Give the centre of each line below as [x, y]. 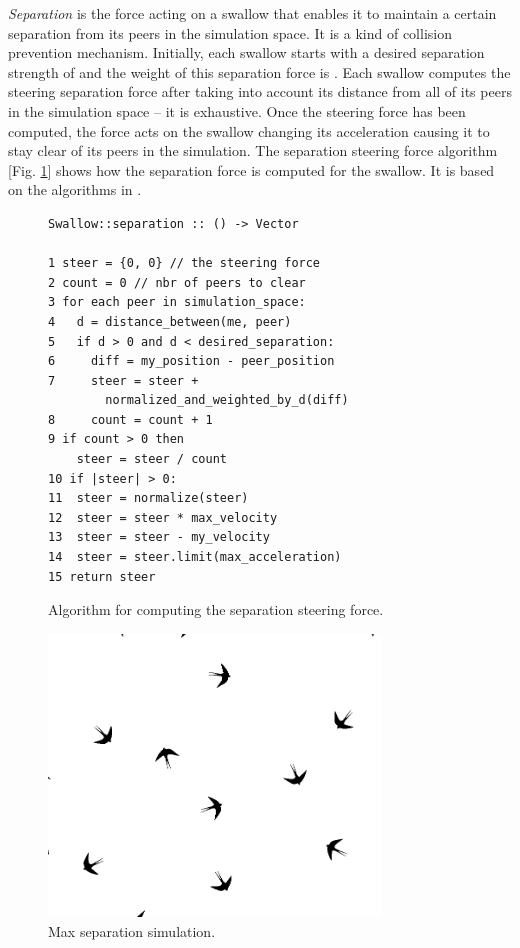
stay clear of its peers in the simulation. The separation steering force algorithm [253, 150]
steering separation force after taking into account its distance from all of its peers [260, 91]
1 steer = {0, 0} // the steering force [184, 263]
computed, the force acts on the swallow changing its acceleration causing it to [249, 130]
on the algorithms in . [75, 189]
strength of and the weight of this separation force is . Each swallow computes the [259, 71]
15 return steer [102, 576]
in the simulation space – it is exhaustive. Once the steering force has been [237, 110]
